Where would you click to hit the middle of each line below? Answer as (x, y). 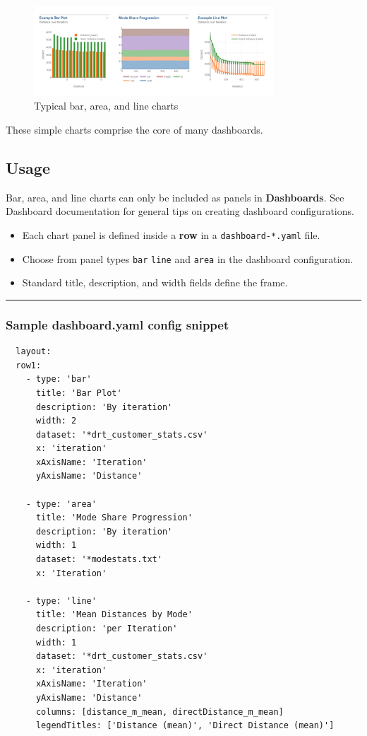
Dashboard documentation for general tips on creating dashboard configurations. (180, 211)
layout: (34, 352)
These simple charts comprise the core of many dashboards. (134, 130)
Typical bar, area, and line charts (106, 106)
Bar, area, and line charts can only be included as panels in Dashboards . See (175, 197)
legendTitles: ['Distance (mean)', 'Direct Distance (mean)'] (185, 726)
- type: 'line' (61, 601)
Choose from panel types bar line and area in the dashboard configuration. (188, 258)
